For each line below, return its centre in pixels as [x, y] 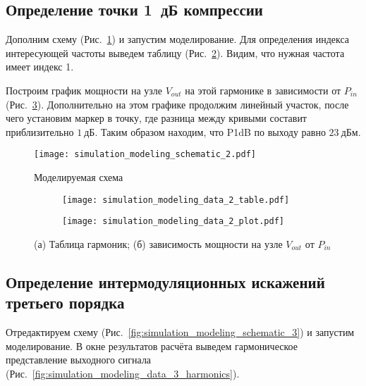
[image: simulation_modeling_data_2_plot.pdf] [173, 222]
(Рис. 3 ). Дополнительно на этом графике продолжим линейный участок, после [177, 104]
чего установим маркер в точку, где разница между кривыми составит [156, 118]
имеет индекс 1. [40, 67]
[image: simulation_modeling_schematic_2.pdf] [145, 155]
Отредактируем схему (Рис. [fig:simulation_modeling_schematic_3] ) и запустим [180, 332]
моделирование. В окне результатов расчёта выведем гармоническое [152, 345]
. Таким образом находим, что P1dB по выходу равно [210, 131]
